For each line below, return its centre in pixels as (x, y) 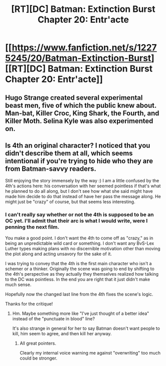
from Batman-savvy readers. (51, 169)
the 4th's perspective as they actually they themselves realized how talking (82, 274)
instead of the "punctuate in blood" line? (54, 318)
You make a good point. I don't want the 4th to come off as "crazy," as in (79, 238)
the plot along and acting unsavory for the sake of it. (58, 254)
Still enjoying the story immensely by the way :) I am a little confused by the (82, 181)
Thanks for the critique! (29, 303)
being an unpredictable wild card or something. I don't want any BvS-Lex (80, 243)
